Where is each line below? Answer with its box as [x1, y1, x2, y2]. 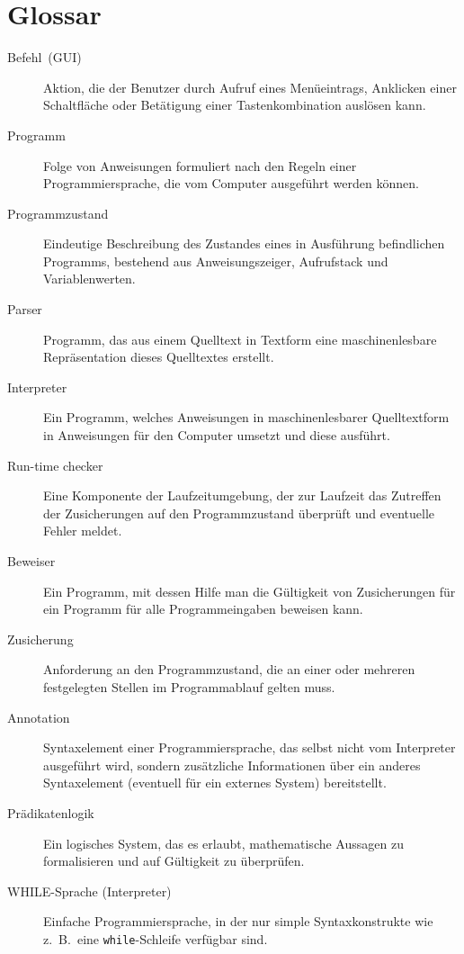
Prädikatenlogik [7, 803, 94, 822]
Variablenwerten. [43, 269, 136, 288]
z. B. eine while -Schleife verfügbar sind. [43, 929, 268, 948]
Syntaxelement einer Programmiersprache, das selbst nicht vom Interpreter [43, 738, 456, 757]
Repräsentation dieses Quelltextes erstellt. [43, 347, 274, 366]
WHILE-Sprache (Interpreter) [7, 881, 172, 900]
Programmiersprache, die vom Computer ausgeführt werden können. [43, 174, 419, 193]
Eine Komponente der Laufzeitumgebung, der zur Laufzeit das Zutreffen [43, 486, 442, 505]
